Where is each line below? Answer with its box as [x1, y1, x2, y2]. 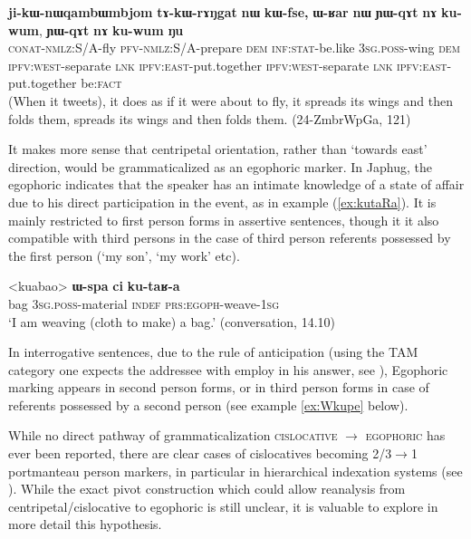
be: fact [81, 73, 122, 92]
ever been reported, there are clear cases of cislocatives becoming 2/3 [8, 444, 392, 463]
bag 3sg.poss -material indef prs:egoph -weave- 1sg [8, 294, 280, 313]
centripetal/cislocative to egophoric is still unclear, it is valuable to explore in [8, 496, 438, 515]
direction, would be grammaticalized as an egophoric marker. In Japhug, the [8, 157, 432, 176]
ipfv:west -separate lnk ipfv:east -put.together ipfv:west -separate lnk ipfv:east [8, 55, 447, 74]
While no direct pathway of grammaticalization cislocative [8, 426, 338, 445]
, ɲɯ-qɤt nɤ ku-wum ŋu [39, 20, 184, 39]
